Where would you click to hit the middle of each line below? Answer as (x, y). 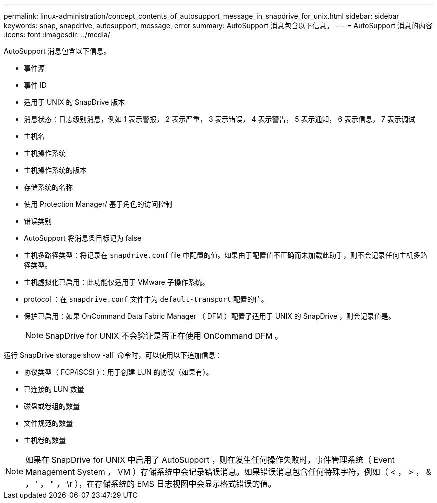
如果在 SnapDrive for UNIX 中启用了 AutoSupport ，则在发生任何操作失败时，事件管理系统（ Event (210, 460)
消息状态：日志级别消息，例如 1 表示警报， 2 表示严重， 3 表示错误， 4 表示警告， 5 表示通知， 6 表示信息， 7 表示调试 (219, 119)
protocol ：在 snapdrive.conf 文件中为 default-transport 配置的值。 (146, 299)
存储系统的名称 (48, 187)
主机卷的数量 (45, 440)
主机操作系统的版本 (55, 170)
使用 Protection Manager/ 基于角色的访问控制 (98, 204)
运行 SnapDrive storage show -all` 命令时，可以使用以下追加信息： (113, 355)
